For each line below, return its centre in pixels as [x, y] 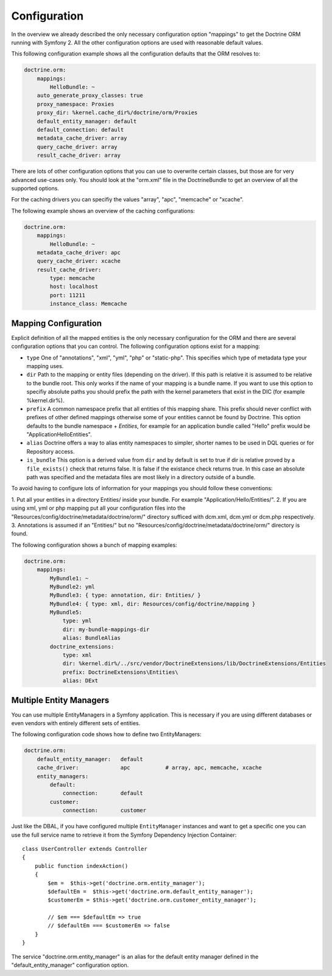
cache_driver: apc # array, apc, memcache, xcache [149, 768]
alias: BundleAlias [92, 638]
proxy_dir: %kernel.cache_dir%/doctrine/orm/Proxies [117, 113]
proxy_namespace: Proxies [76, 104]
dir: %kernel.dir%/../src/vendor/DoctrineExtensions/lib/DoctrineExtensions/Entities [194, 663]
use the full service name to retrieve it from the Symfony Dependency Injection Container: [124, 835]
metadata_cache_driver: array [82, 138]
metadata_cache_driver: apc [79, 252]
